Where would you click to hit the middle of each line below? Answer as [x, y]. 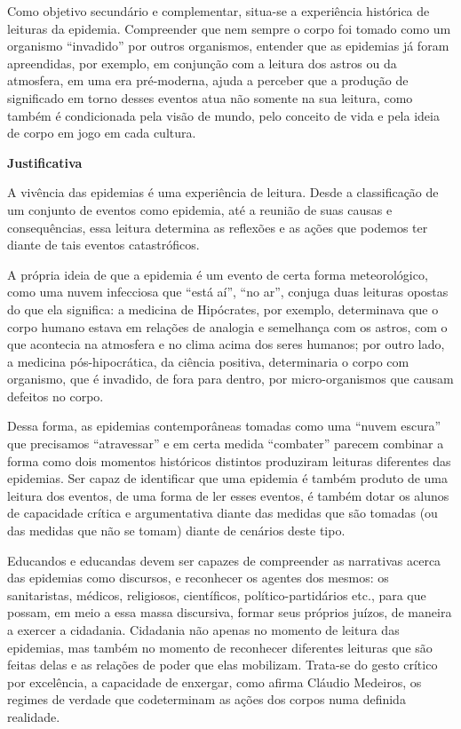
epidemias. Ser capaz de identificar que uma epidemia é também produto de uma [228, 478]
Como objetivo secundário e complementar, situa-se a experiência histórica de [219, 11]
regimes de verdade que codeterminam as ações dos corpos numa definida [207, 699]
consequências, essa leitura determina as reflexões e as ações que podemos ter [218, 227]
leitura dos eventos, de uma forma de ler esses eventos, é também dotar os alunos [228, 495]
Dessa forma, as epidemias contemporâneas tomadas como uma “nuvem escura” [224, 426]
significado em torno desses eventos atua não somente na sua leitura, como [210, 97]
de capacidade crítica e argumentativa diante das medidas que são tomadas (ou [223, 513]
